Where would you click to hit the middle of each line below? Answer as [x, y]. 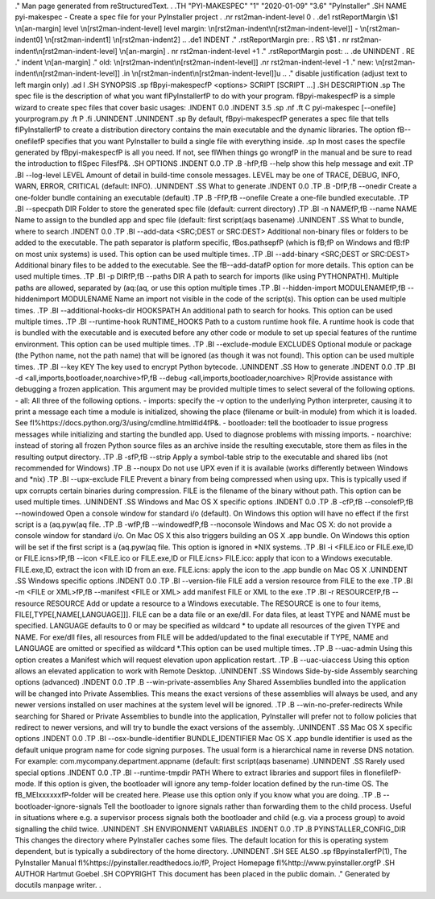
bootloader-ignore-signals [58, 806]
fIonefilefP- [383, 773]
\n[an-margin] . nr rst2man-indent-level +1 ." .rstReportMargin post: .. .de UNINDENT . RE [267, 51]
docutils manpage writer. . [58, 885]
